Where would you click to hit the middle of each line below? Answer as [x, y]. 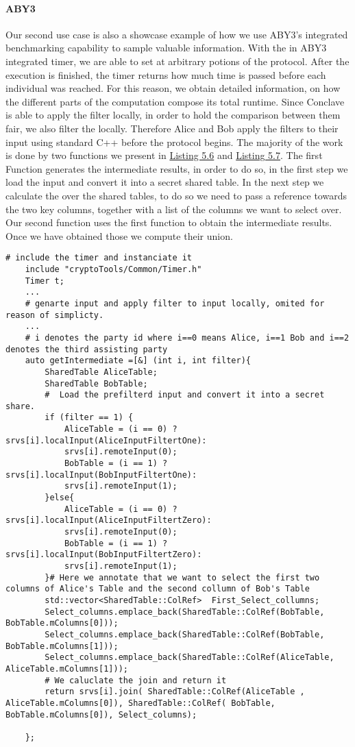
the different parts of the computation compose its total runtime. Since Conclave [175, 101]
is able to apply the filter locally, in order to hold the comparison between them [173, 115]
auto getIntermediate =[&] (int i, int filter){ [138, 361]
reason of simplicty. [55, 315]
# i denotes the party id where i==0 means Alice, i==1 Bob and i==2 [187, 338]
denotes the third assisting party [87, 349]
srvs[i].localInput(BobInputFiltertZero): [104, 555]
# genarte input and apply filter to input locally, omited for [175, 303]
